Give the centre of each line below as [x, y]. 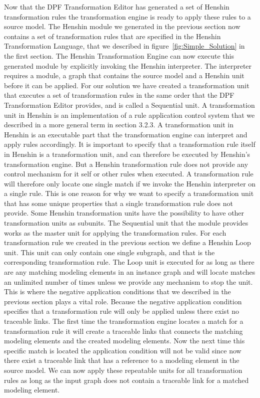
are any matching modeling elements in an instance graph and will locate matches [130, 272]
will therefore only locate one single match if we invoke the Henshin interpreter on [130, 183]
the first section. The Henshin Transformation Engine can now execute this [119, 55]
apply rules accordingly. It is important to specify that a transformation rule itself [130, 144]
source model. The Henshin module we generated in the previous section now [122, 26]
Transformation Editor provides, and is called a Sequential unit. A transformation [129, 105]
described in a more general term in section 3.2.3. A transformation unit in [119, 125]
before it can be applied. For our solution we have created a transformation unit [127, 85]
